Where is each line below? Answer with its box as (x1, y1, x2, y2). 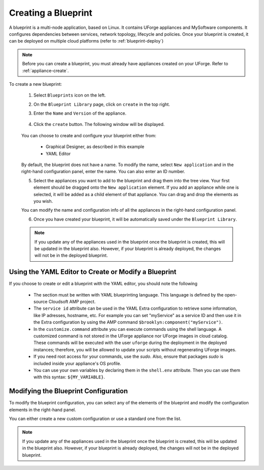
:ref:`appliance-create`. (22, 68, 69, 74)
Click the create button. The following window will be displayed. (33, 122, 165, 127)
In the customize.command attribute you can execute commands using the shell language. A (33, 326, 222, 332)
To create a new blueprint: (9, 81, 62, 87)
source (33, 299, 48, 304)
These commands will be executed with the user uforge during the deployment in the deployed (33, 340, 227, 346)
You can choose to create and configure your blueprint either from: (21, 132, 156, 138)
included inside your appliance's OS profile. (33, 360, 122, 366)
